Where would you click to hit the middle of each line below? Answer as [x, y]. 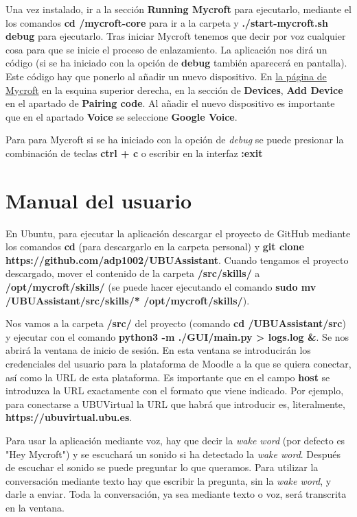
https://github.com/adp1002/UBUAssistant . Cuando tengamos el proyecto [177, 260]
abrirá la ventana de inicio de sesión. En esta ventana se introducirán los [158, 350]
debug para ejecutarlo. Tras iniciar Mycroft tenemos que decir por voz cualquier [176, 36]
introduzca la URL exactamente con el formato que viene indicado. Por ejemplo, [175, 390]
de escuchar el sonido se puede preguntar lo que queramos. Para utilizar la [162, 467]
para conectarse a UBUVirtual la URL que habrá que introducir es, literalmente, [175, 404]
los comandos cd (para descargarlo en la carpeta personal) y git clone [155, 247]
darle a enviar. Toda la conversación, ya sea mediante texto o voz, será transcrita [176, 494]
